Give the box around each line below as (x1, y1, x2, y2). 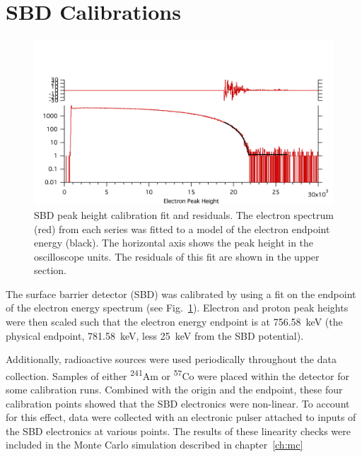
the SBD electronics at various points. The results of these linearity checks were (6, 423, 351, 438)
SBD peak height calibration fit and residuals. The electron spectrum (34, 207, 334, 222)
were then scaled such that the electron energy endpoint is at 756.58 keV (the (6, 314, 343, 329)
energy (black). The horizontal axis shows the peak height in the (34, 235, 314, 250)
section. (34, 263, 66, 278)
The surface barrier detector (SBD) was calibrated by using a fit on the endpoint (6, 286, 356, 301)
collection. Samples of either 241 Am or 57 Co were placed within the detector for (6, 366, 349, 383)
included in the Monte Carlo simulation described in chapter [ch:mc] (6, 437, 303, 452)
